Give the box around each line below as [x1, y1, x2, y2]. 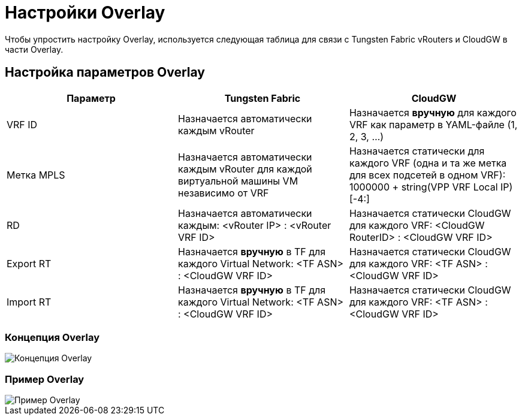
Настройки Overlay [5, 2, 165, 23]
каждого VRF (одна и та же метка [349, 156, 507, 169]
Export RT [7, 257, 52, 270]
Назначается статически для [349, 144, 485, 157]
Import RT [7, 295, 52, 308]
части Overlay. [5, 44, 64, 55]
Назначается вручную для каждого [349, 106, 517, 119]
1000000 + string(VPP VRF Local [349, 180, 498, 193]
